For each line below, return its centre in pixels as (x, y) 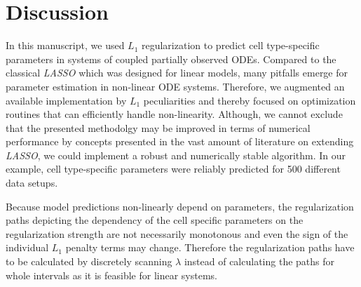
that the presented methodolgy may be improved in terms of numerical (158, 127)
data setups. (32, 183)
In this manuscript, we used (65, 45)
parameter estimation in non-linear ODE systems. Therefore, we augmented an (175, 86)
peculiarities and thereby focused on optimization (250, 100)
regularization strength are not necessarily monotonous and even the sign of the (177, 233)
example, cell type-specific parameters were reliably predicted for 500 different (173, 169)
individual (27, 247)
